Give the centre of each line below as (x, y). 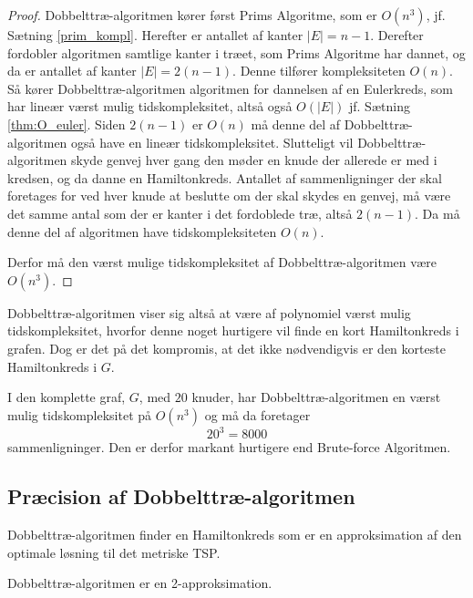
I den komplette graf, (67, 397)
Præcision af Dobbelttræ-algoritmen (181, 496)
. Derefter (397, 35)
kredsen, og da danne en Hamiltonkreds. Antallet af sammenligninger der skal (225, 177)
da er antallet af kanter (72, 71)
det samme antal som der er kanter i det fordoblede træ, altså (180, 213)
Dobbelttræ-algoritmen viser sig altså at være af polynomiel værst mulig (209, 312)
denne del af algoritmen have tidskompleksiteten (142, 231)
